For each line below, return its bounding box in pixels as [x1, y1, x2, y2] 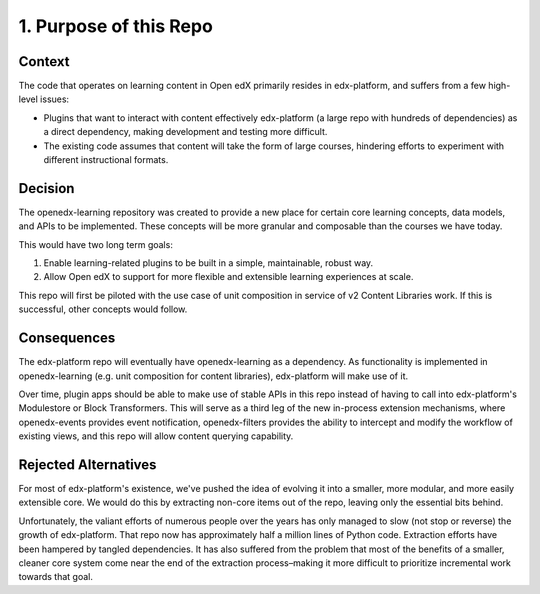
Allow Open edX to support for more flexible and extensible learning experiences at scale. [43, 271, 414, 283]
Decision [18, 180, 75, 197]
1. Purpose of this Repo [18, 15, 214, 37]
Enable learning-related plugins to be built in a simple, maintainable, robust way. [43, 257, 374, 269]
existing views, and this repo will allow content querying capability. [18, 430, 294, 442]
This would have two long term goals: [18, 238, 174, 250]
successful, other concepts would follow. [18, 303, 188, 315]
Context [18, 53, 70, 70]
